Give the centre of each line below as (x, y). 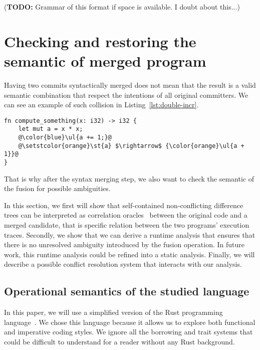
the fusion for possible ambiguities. (57, 188)
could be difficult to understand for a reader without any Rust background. (119, 341)
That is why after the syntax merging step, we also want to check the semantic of (129, 178)
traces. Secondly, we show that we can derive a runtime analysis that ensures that (130, 234)
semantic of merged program (105, 60)
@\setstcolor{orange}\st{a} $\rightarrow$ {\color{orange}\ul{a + (131, 146)
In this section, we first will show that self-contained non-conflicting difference (124, 205)
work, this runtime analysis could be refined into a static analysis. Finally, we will (129, 254)
